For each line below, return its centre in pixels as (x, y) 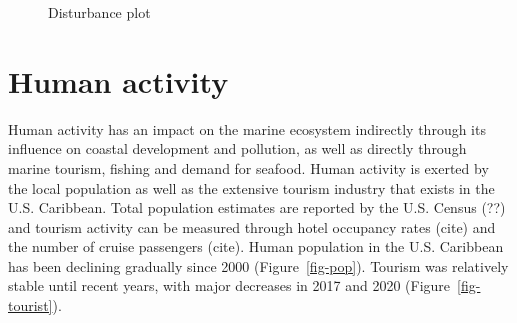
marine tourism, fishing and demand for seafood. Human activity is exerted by (248, 167)
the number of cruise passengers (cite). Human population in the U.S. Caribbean (256, 246)
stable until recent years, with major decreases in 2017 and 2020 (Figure (229, 285)
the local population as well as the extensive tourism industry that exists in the (251, 187)
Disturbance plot (99, 12)
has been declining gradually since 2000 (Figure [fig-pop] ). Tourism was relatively (258, 265)
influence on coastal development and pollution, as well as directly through (237, 148)
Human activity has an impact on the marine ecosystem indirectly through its (247, 128)
